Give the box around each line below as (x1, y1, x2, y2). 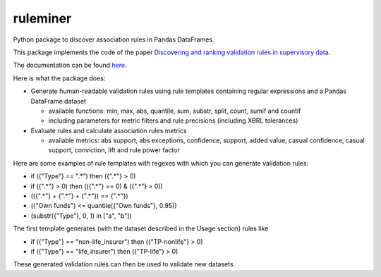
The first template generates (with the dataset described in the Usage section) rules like (13, 224, 269, 233)
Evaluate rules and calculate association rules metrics (30, 126, 187, 135)
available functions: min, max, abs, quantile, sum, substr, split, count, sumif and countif (48, 106, 301, 115)
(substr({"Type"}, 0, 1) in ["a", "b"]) (30, 211, 132, 220)
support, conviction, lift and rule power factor (48, 146, 180, 154)
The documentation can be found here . (13, 61, 127, 70)
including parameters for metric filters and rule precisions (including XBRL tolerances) (48, 116, 298, 125)
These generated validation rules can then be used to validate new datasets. (13, 260, 236, 269)
